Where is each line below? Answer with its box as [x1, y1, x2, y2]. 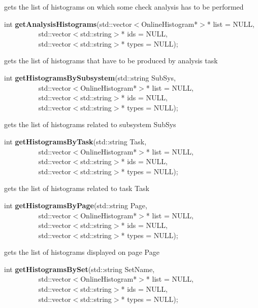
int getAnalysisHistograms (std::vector [4, 18, 132, 29]
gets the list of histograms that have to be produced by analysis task [4, 55, 218, 66]
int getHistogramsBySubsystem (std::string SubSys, [4, 72, 176, 83]
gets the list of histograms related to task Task [4, 183, 149, 194]
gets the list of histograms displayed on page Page [4, 247, 159, 257]
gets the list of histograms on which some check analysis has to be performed [4, 2, 244, 12]
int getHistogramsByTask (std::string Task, [4, 136, 147, 146]
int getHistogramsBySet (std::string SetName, [4, 263, 155, 274]
